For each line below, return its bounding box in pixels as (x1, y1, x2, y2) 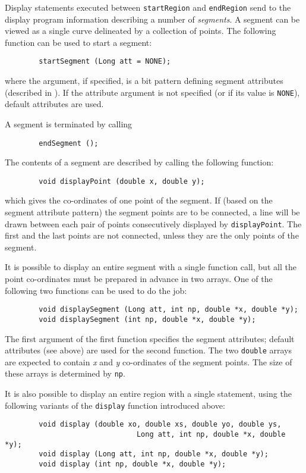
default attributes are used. (5, 98, 104, 110)
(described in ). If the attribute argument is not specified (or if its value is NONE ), (5, 86, 300, 98)
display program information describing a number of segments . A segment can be (5, 12, 300, 25)
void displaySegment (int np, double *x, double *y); (39, 315, 256, 324)
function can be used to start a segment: (5, 36, 152, 48)
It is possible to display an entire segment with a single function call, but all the (5, 261, 296, 273)
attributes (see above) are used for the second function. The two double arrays (5, 344, 292, 356)
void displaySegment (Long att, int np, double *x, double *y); (39, 305, 298, 314)
